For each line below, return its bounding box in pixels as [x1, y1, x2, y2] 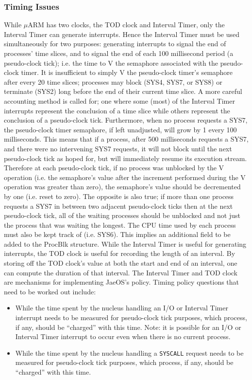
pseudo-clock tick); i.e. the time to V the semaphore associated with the [4, 57, 218, 68]
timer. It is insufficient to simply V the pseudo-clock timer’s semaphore [21, 67, 233, 77]
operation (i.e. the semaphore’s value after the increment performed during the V [4, 172, 246, 182]
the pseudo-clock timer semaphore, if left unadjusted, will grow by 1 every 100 [4, 124, 237, 134]
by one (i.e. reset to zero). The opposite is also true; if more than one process [4, 191, 234, 201]
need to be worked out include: [4, 286, 96, 296]
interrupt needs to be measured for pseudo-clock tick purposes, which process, [15, 312, 247, 323]
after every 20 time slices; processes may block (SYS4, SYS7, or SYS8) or [4, 76, 222, 87]
